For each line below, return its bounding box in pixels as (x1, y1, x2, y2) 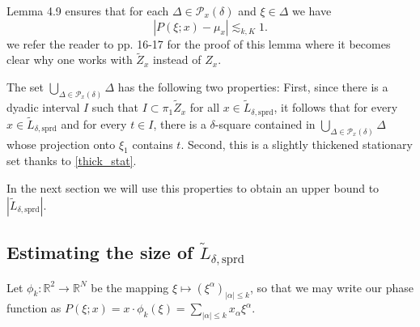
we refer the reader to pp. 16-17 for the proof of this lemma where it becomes (6, 35, 391, 52)
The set (6, 79, 44, 95)
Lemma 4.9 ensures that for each (6, 2, 169, 19)
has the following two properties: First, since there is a (117, 79, 388, 95)
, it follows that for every (274, 99, 398, 116)
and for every (61, 115, 127, 132)
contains (132, 135, 173, 152)
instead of (152, 51, 202, 68)
